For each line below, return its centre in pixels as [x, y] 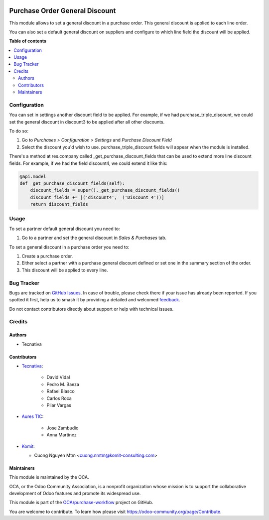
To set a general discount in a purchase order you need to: [69, 247]
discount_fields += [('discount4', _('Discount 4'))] [97, 197]
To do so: [19, 131]
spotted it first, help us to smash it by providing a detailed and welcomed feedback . [95, 300]
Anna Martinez [62, 435]
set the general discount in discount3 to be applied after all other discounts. [87, 122]
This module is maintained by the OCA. [49, 477]
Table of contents [28, 41]
